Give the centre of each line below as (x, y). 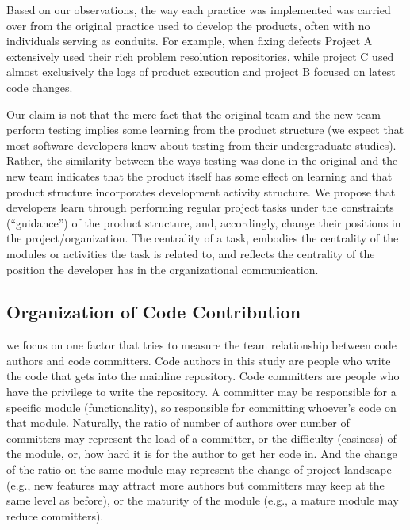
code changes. (40, 87)
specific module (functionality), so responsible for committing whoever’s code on (201, 407)
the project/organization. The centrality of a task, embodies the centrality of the (203, 238)
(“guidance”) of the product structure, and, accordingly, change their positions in (204, 222)
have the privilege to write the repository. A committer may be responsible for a (201, 392)
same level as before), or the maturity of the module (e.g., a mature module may (203, 500)
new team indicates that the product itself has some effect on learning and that (199, 175)
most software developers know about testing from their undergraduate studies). (201, 145)
